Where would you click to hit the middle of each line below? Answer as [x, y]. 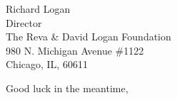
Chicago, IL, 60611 [47, 64]
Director [24, 22]
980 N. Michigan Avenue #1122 [75, 50]
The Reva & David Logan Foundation [88, 37]
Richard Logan [38, 9]
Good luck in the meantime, [67, 88]
